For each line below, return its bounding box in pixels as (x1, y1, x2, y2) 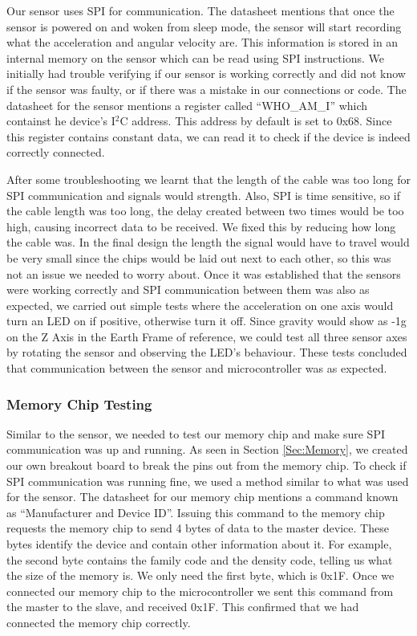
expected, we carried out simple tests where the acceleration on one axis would (6, 296, 394, 313)
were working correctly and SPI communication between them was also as (6, 281, 370, 298)
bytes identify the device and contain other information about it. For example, (6, 536, 392, 552)
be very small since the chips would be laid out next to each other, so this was (6, 249, 391, 266)
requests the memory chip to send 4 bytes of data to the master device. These (6, 520, 389, 536)
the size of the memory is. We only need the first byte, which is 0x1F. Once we (6, 567, 395, 584)
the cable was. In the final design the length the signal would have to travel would (6, 234, 410, 251)
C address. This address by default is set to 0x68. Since (119, 112, 392, 129)
